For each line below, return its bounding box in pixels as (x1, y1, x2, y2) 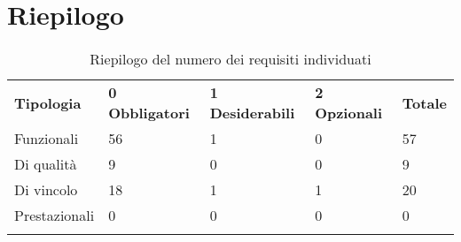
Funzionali (14, 128, 79, 149)
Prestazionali (14, 205, 95, 226)
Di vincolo (14, 179, 78, 200)
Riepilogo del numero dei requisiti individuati (90, 49, 371, 70)
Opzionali (315, 102, 383, 124)
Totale (402, 92, 447, 113)
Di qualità (14, 154, 77, 175)
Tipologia (14, 92, 82, 113)
